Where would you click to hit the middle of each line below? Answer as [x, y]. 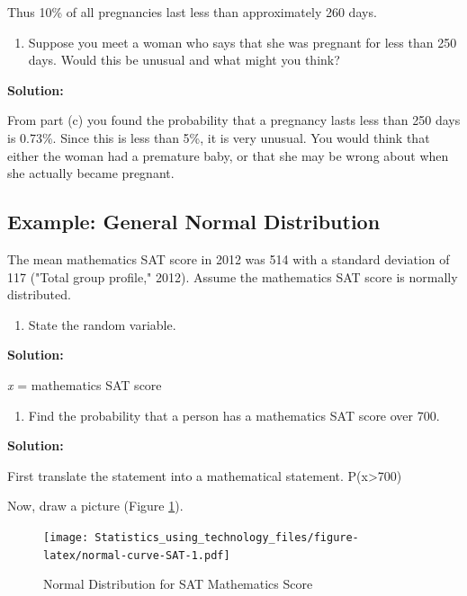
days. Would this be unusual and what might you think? [184, 60]
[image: [66, 537]
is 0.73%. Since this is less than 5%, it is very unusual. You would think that [219, 137]
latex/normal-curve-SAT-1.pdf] [137, 555]
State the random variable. [102, 324]
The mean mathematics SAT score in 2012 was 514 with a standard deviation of [229, 258]
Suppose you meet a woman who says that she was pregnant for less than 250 [242, 42]
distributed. [39, 294]
